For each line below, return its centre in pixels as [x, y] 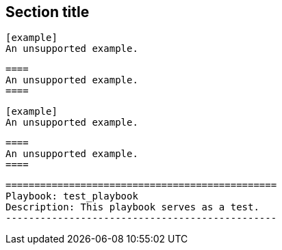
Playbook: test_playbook [72, 196]
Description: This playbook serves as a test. [132, 207]
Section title [48, 12]
